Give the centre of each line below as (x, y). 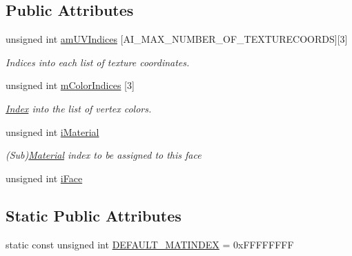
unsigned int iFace (44, 178)
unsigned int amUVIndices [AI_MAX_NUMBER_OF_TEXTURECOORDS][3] (177, 39)
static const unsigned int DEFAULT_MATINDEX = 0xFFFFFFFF (150, 244)
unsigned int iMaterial (52, 131)
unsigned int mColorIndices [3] (70, 85)
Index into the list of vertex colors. (79, 108)
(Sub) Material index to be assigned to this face (104, 155)
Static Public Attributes (94, 215)
